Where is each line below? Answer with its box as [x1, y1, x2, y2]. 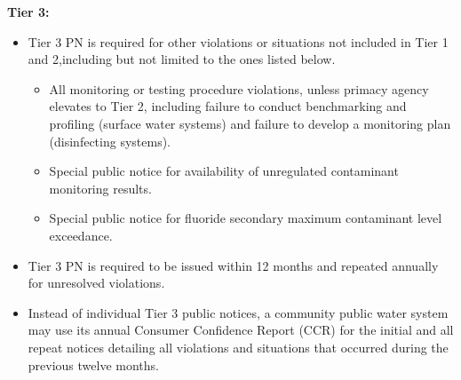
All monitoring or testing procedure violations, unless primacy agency [49, 79, 429, 98]
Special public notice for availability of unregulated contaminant [49, 162, 399, 180]
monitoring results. [49, 178, 152, 197]
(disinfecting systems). [49, 131, 171, 150]
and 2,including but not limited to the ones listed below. [28, 50, 336, 68]
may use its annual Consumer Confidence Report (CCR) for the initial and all [28, 321, 454, 339]
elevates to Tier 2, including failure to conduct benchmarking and [49, 97, 407, 115]
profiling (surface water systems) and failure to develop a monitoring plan [49, 114, 451, 132]
